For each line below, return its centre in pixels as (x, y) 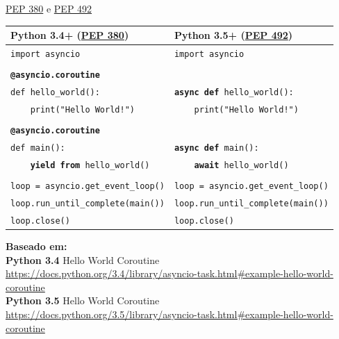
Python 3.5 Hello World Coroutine (83, 300)
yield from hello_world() (90, 165)
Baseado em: (36, 246)
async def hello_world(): (234, 92)
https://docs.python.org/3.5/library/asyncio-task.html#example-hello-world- (169, 314)
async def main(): (216, 148)
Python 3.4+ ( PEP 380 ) (70, 35)
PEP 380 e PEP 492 (49, 8)
